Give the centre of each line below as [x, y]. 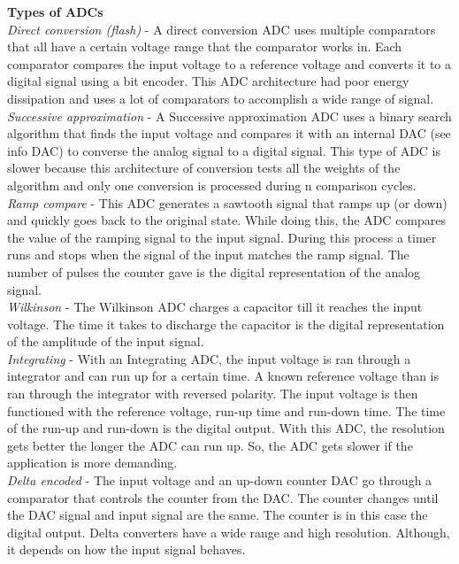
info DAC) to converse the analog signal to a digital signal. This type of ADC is [224, 150]
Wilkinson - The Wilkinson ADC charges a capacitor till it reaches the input [215, 307]
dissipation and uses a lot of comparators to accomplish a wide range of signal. [221, 98]
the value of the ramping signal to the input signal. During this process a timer [222, 237]
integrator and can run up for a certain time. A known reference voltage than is [223, 376]
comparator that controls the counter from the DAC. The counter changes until [223, 497]
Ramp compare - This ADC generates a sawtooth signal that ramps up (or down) [227, 202]
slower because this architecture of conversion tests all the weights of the [204, 168]
